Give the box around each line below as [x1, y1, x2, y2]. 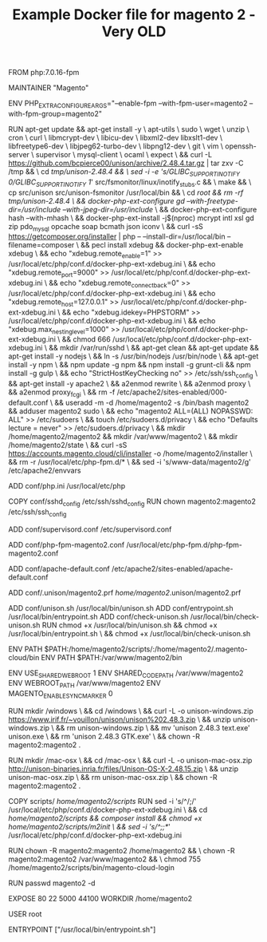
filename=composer [8, 240, 75, 250]
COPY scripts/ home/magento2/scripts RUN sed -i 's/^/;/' [8, 796, 197, 805]
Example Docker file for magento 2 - [11, 6, 257, 24]
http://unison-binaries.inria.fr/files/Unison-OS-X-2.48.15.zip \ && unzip [8, 764, 239, 774]
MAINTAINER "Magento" [8, 83, 89, 93]
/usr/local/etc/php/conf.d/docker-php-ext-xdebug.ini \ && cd [8, 805, 208, 814]
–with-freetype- [186, 196, 239, 205]
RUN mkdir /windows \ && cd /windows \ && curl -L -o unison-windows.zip [8, 706, 253, 715]
